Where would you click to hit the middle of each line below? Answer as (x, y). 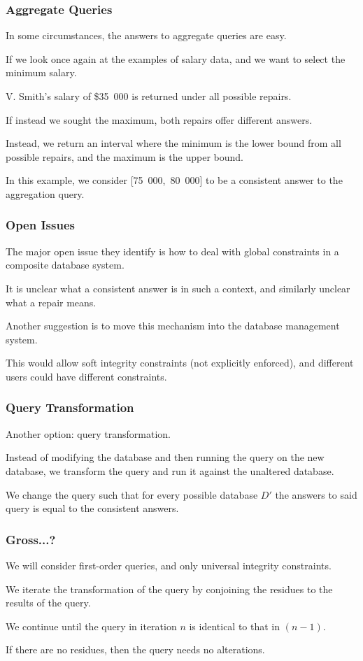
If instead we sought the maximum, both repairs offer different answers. (159, 119)
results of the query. (48, 603)
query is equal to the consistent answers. (92, 508)
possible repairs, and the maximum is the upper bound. (124, 156)
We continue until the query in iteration (91, 626)
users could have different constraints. (86, 376)
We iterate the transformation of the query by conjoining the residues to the (169, 589)
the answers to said (316, 494)
